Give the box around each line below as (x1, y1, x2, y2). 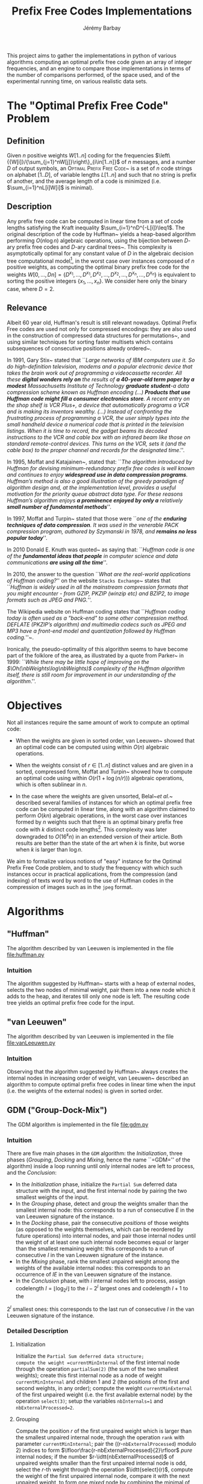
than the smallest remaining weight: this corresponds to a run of (15, 1245, 175, 1252)
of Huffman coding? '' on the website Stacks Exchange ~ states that (7, 577, 171, 584)
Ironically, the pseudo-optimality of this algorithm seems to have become (7, 645, 189, 652)
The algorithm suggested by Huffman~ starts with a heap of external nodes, (7, 980, 196, 987)
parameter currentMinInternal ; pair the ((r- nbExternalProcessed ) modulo (15, 1440, 196, 1447)
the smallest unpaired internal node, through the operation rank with (15, 1433, 185, 1441)
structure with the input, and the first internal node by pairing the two (15, 1187, 187, 1195)
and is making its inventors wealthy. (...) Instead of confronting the (7, 407, 172, 415)
